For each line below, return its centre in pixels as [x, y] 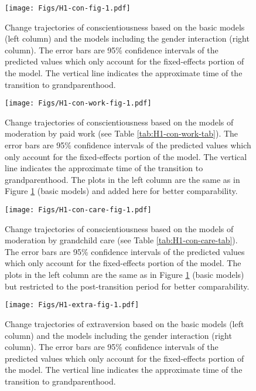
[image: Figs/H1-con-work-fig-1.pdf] [78, 103]
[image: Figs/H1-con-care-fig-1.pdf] [78, 210]
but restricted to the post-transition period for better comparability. [127, 286]
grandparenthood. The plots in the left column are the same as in [122, 179]
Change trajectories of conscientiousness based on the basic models [125, 27]
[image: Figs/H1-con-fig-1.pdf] [68, 8]
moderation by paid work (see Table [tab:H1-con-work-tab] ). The [122, 133]
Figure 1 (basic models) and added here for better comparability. [121, 191]
